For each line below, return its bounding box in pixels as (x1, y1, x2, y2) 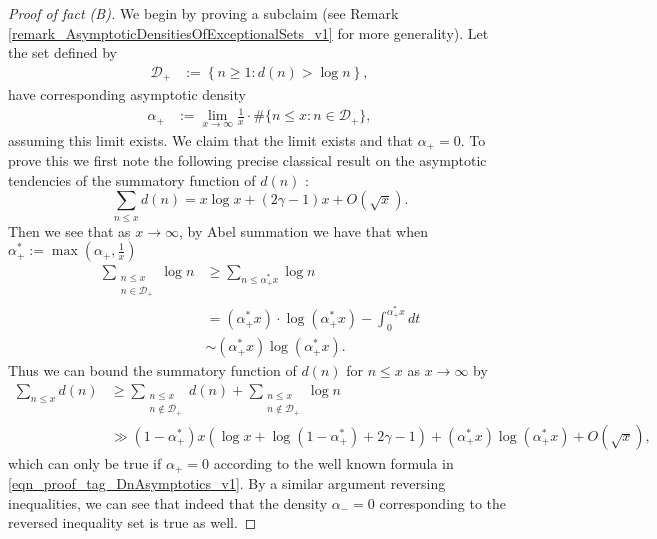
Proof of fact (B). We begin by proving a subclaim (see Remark (8, 3, 399, 23)
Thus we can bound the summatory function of (8, 360, 297, 381)
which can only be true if (8, 452, 162, 473)
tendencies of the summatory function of (8, 169, 256, 190)
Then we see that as (8, 220, 131, 241)
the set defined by (8, 42, 117, 63)
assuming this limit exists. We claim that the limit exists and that (8, 129, 413, 150)
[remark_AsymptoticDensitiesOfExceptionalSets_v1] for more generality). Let (8, 22, 489, 43)
